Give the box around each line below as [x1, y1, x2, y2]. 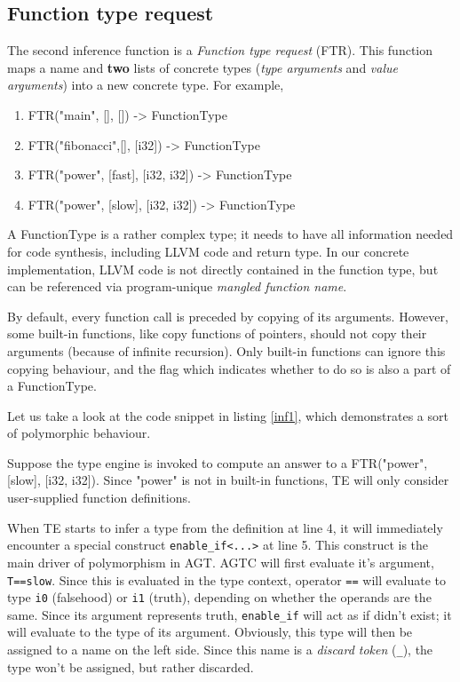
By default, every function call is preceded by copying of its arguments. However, [7, 306, 448, 325]
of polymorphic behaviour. [7, 424, 151, 442]
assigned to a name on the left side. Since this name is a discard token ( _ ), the [7, 640, 433, 659]
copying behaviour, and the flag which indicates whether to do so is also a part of [7, 359, 451, 377]
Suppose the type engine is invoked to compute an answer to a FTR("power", [7, 453, 428, 472]
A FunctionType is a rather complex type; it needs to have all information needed [7, 225, 454, 243]
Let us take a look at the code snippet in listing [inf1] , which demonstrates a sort [7, 406, 448, 424]
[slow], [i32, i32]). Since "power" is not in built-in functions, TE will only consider [7, 471, 449, 489]
